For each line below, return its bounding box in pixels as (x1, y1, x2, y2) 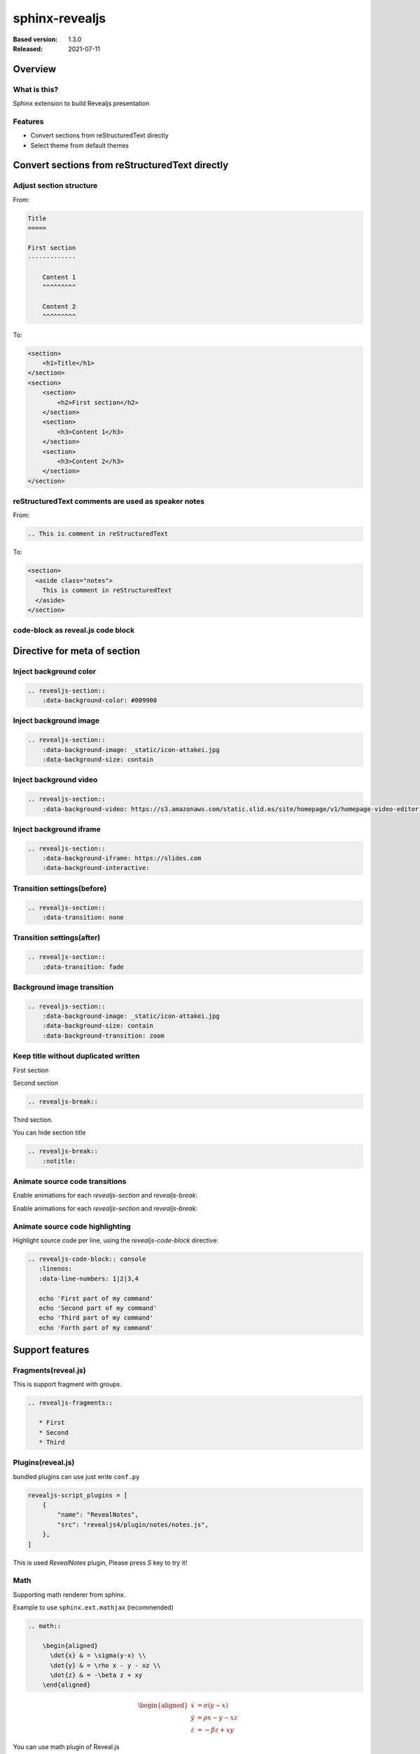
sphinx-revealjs (13, 11, 106, 26)
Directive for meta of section (13, 645, 140, 657)
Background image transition (13, 982, 114, 992)
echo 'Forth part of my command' (38, 1323, 154, 1332)
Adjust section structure (13, 181, 98, 191)
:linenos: (38, 1265, 73, 1273)
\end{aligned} (42, 1681, 91, 1689)
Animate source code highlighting (13, 1221, 131, 1231)
